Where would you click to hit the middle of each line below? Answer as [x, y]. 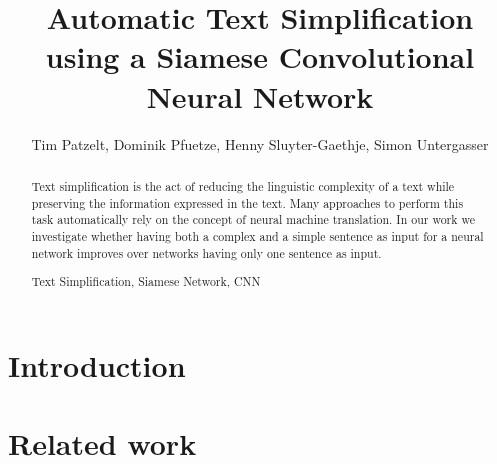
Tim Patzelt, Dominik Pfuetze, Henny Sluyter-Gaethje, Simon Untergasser [260, 143]
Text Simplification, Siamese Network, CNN [146, 281]
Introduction [97, 364]
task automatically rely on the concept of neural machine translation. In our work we [253, 219]
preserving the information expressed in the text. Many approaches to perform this [247, 202]
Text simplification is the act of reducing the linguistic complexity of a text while [243, 185]
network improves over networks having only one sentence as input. [206, 252]
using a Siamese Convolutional [260, 56]
